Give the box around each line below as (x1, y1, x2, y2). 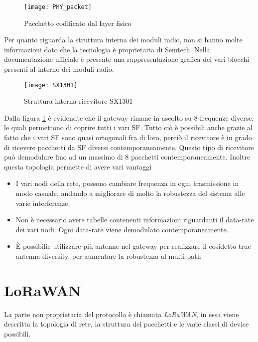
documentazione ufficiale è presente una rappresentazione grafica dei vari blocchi (4, 54, 250, 64)
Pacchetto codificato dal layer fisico (24, 17, 131, 28)
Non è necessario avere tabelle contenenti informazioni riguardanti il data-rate (15, 214, 254, 225)
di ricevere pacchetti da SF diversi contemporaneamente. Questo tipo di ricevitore (4, 142, 254, 152)
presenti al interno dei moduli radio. (4, 64, 114, 74)
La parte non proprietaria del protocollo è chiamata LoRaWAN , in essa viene (4, 309, 239, 319)
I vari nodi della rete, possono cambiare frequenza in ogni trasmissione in (15, 178, 239, 188)
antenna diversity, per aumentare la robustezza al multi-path (15, 251, 201, 261)
